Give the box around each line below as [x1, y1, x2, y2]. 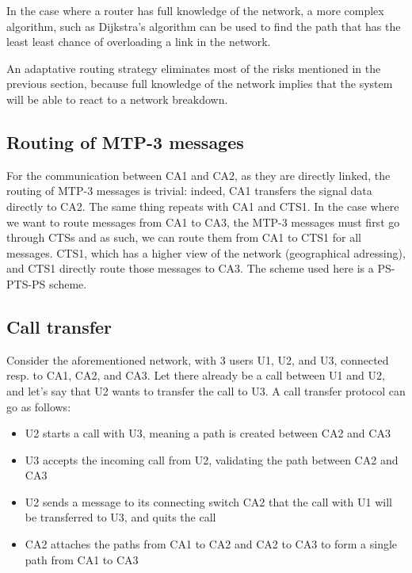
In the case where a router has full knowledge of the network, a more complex [6, 2, 384, 18]
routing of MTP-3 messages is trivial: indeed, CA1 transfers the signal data [6, 182, 372, 199]
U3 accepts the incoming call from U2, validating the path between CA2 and [25, 451, 399, 468]
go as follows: [6, 398, 71, 414]
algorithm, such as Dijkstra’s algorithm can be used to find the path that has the [6, 17, 401, 34]
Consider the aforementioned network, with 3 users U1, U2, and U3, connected [6, 351, 389, 368]
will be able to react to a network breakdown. [6, 90, 228, 107]
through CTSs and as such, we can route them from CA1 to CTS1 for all [6, 229, 361, 246]
